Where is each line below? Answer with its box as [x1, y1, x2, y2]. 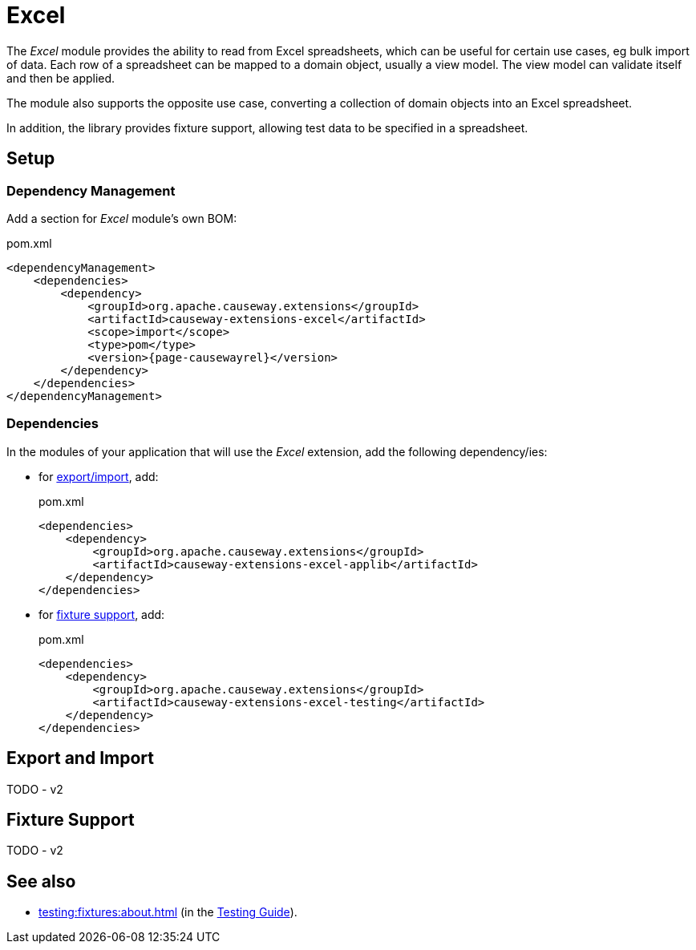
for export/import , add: [38, 469, 159, 483]
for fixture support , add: [38, 607, 165, 621]
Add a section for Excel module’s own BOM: [6, 211, 237, 225]
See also [6, 871, 76, 891]
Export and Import [6, 748, 154, 769]
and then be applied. [6, 71, 115, 85]
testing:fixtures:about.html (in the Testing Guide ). [38, 905, 297, 920]
